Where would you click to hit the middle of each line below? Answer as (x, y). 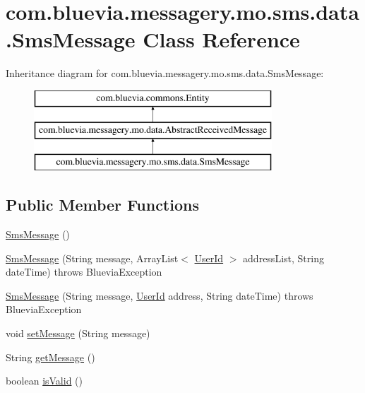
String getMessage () (50, 357)
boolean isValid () (44, 381)
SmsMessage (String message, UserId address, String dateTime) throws (160, 295)
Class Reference (221, 39)
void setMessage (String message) (78, 333)
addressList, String (283, 258)
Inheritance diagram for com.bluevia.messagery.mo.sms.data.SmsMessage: (165, 73)
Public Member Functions (102, 205)
